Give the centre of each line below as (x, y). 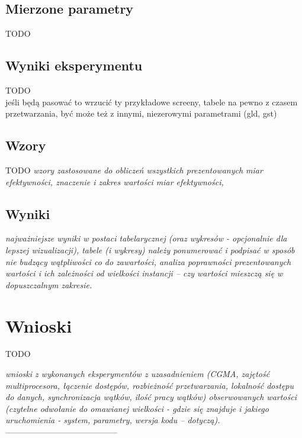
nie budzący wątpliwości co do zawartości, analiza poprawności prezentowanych (148, 261)
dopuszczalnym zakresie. (49, 284)
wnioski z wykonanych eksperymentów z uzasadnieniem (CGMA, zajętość (138, 374)
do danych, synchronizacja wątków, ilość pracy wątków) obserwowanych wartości (151, 397)
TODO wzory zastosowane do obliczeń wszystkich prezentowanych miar (134, 170)
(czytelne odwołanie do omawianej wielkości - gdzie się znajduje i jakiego (137, 408)
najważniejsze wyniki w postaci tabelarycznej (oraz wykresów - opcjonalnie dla (146, 238)
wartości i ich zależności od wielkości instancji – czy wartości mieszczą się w (144, 273)
